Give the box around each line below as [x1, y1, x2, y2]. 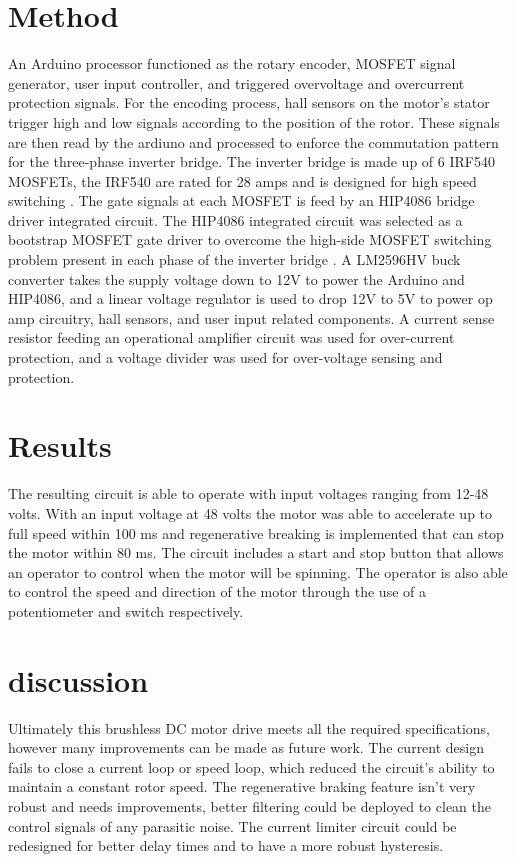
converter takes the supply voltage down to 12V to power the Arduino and [8, 268, 465, 289]
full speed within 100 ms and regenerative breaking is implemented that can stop [8, 522, 504, 543]
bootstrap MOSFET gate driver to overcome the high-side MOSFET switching [8, 229, 492, 250]
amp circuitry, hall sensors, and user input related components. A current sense [8, 307, 495, 328]
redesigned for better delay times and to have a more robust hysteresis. [8, 835, 444, 856]
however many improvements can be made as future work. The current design [8, 737, 485, 758]
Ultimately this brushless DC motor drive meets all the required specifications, [8, 717, 490, 738]
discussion [8, 659, 149, 700]
